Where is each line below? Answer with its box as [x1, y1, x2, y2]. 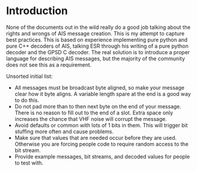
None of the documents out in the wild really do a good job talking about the [6, 24, 191, 31]
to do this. [14, 96, 39, 104]
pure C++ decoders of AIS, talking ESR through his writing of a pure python [6, 42, 189, 50]
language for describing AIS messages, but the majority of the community [6, 55, 185, 62]
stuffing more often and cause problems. [14, 128, 113, 135]
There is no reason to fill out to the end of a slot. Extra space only [14, 109, 173, 116]
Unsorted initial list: [6, 73, 53, 80]
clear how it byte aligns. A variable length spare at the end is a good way [14, 90, 191, 97]
